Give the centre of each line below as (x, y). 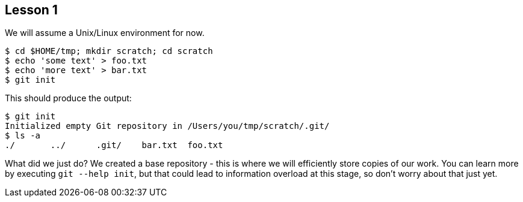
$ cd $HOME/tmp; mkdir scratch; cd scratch (109, 51)
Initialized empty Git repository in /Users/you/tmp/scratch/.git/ (167, 126)
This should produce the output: (68, 98)
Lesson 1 (31, 10)
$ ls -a (23, 136)
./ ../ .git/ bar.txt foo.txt (114, 145)
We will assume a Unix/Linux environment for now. (105, 33)
